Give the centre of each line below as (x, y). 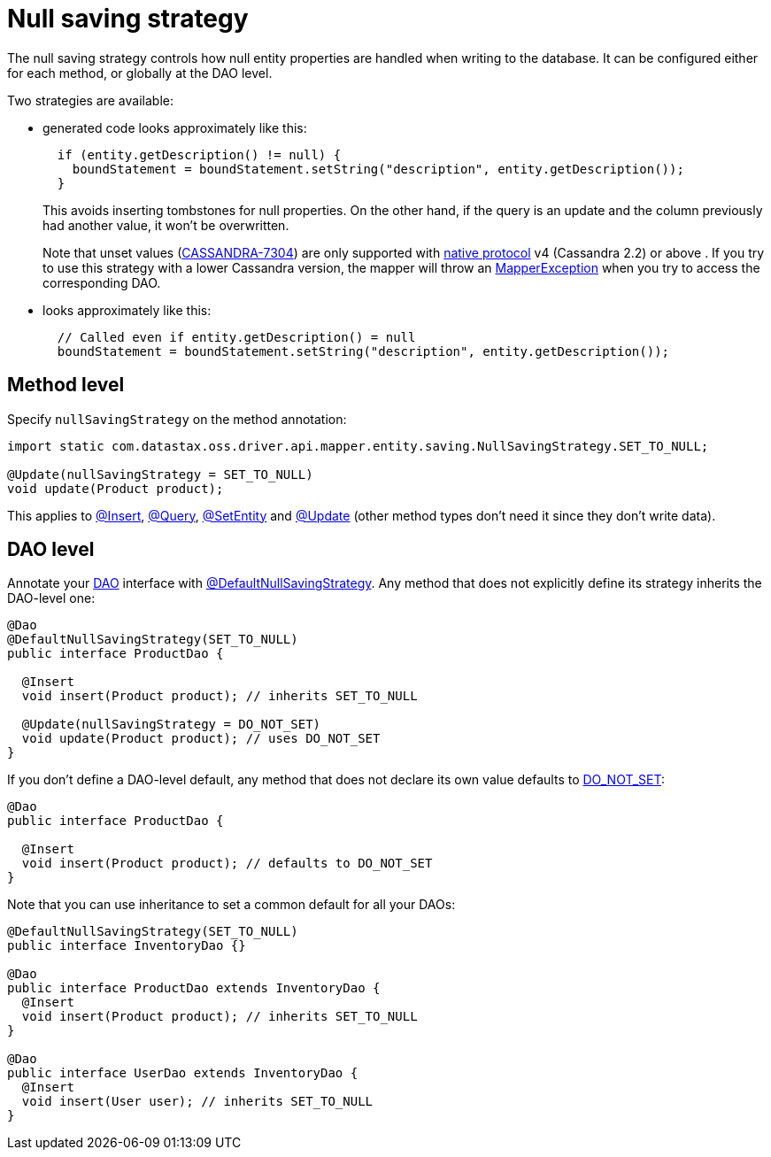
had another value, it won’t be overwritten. (166, 225)
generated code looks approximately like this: (175, 127)
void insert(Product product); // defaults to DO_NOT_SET (227, 864)
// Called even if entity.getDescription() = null (236, 337)
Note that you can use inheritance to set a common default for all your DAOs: (231, 905)
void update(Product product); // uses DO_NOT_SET (201, 739)
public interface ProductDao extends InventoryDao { (194, 988)
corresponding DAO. (102, 282)
